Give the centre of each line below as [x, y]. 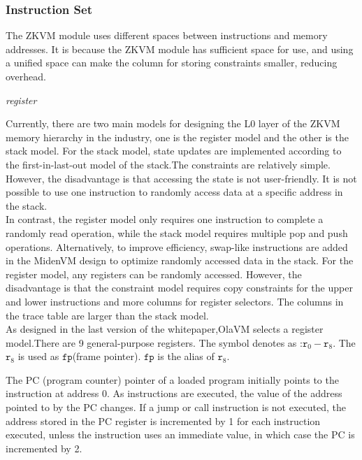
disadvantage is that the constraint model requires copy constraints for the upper [179, 288]
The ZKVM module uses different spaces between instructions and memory [167, 35]
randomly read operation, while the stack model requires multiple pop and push [177, 232]
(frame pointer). [107, 356]
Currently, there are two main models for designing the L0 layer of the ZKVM [173, 123]
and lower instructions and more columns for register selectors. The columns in [175, 301]
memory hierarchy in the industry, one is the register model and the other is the [177, 137]
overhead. [26, 76]
